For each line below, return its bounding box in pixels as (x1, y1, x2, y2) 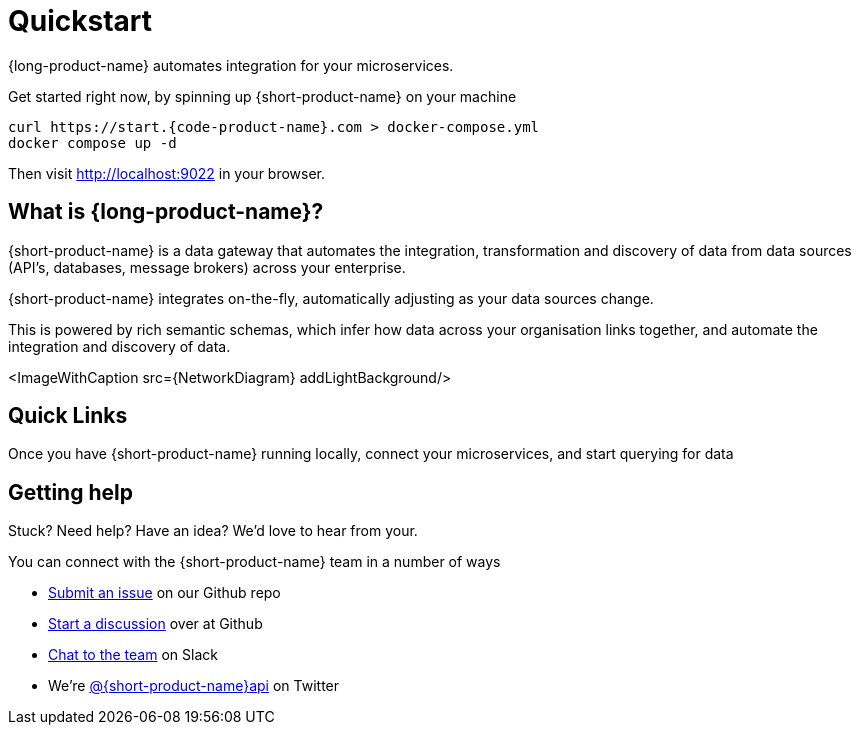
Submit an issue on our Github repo (48, 584, 281, 602)
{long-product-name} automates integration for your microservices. (8, 56, 454, 74)
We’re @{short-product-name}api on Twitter (48, 677, 340, 695)
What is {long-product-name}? (8, 199, 324, 225)
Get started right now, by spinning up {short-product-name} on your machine (8, 87, 517, 105)
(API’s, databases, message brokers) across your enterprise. (8, 258, 406, 276)
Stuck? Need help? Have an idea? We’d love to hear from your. (8, 522, 418, 540)
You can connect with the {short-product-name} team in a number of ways (8, 553, 501, 571)
